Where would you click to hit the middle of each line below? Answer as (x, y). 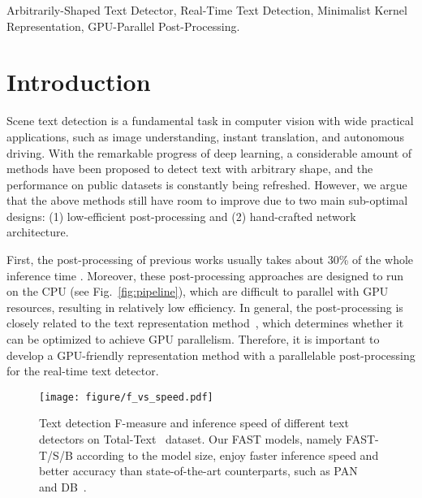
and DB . (63, 486)
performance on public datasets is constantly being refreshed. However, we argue (207, 184)
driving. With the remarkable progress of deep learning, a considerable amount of (209, 152)
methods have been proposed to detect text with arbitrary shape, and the (190, 169)
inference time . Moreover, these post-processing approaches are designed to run (205, 275)
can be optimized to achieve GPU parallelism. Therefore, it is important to (193, 339)
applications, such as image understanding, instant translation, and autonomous (205, 136)
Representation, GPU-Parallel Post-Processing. (123, 26)
